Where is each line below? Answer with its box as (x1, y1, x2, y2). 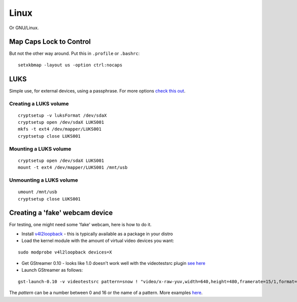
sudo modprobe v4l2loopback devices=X (18, 249, 112, 255)
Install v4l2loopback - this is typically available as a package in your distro (21, 231, 173, 237)
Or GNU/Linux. (9, 25, 39, 31)
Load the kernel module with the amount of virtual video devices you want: (21, 238, 174, 244)
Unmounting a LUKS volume (9, 176, 78, 183)
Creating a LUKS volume (9, 100, 69, 107)
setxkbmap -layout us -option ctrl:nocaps (18, 62, 123, 68)
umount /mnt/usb (18, 189, 57, 195)
